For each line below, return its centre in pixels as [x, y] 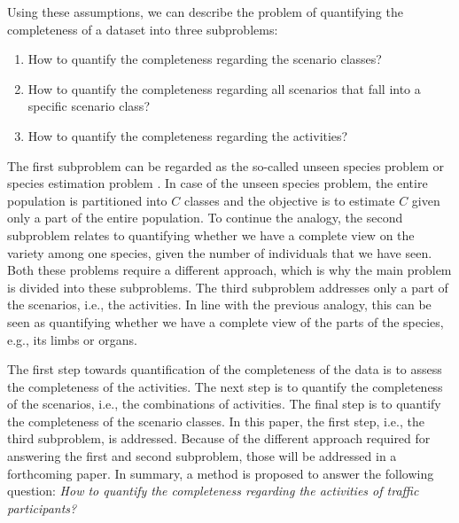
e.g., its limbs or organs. [72, 339]
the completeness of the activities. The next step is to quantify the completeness [225, 386]
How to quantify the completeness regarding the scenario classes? [205, 59]
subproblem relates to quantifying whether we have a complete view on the [211, 234]
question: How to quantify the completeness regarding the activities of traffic [213, 491]
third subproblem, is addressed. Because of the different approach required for [219, 438]
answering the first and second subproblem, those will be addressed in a [202, 456]
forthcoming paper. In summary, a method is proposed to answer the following [221, 473]
